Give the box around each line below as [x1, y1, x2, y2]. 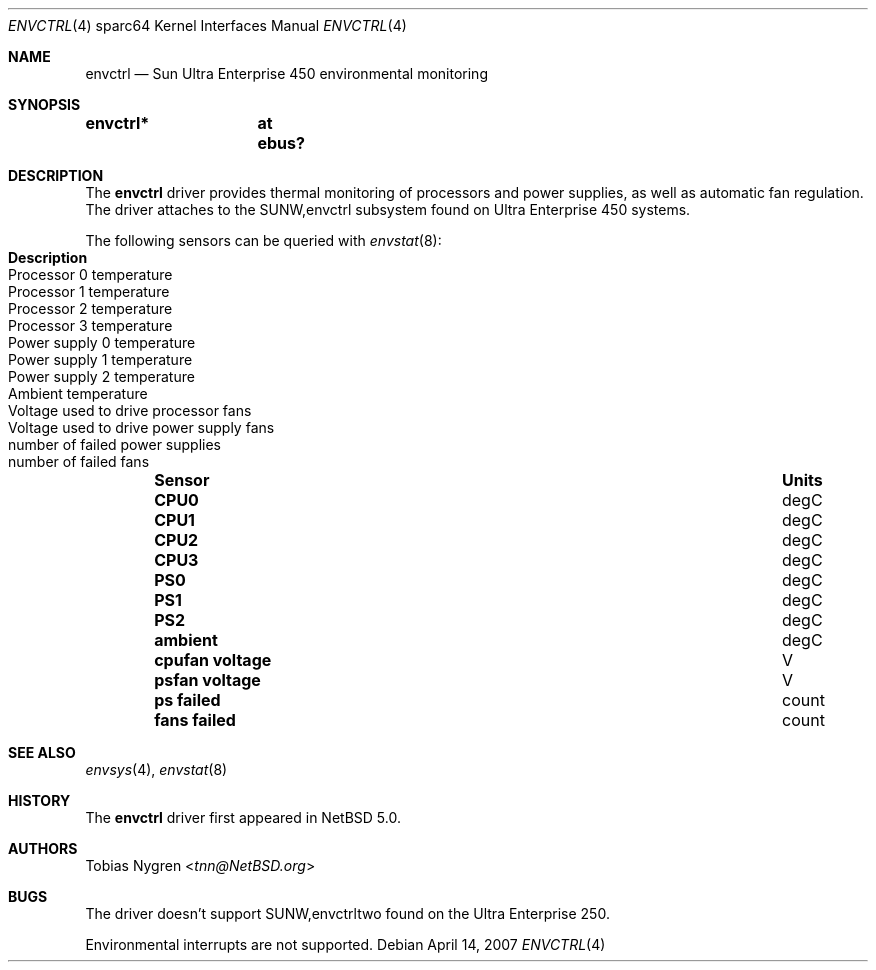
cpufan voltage [154, 650, 272, 670]
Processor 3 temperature [8, 317, 173, 334]
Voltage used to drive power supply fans [8, 419, 275, 436]
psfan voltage [154, 670, 261, 690]
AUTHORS [8, 840, 78, 857]
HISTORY [8, 792, 71, 809]
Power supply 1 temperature [8, 351, 193, 368]
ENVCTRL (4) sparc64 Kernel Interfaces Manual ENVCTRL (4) [8, 17, 407, 34]
